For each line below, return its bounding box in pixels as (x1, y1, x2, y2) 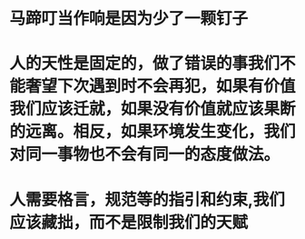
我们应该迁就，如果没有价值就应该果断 (9, 99, 297, 119)
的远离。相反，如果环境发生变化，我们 (9, 122, 297, 142)
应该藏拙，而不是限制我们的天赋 (9, 212, 249, 233)
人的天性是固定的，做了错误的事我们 (9, 54, 280, 74)
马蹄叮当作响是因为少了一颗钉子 (9, 8, 249, 29)
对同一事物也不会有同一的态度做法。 (9, 144, 280, 164)
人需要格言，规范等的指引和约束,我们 (9, 189, 286, 210)
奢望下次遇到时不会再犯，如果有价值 (25, 76, 297, 96)
